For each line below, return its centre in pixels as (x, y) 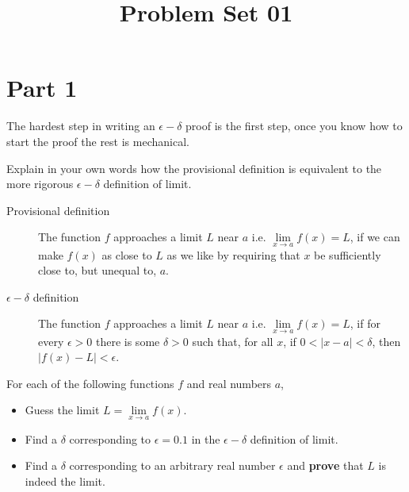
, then (386, 341)
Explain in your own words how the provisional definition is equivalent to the (194, 168)
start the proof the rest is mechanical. (98, 141)
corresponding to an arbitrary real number (172, 465)
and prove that (325, 465)
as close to (127, 254)
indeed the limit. (65, 480)
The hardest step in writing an (81, 126)
